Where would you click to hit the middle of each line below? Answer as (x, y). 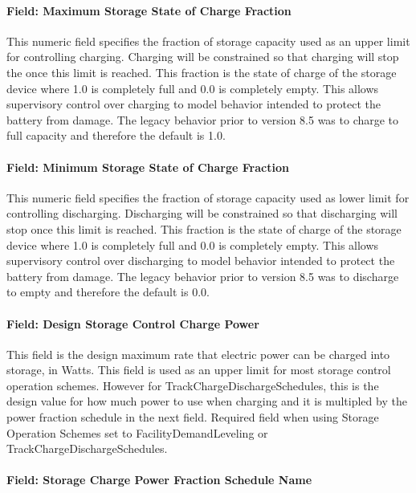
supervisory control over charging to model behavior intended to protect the (194, 104)
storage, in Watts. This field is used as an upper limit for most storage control (199, 370)
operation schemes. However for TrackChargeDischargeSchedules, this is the (193, 385)
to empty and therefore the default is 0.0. (108, 292)
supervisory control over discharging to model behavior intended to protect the (201, 261)
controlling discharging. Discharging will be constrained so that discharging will (202, 213)
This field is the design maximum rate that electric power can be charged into (198, 354)
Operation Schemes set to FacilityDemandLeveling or (137, 432)
